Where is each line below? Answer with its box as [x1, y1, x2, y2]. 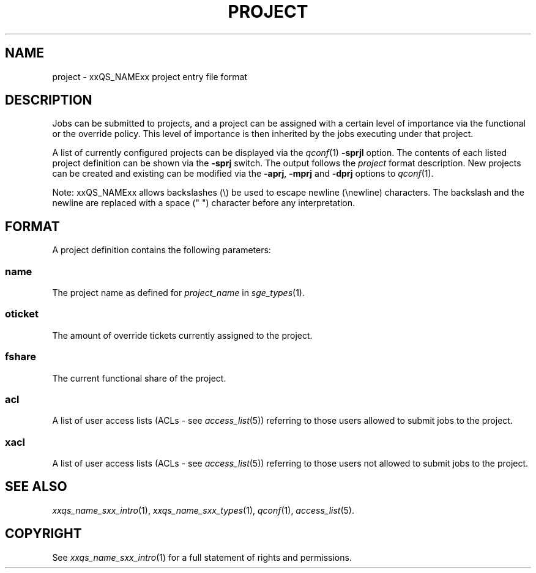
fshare [5, 350, 37, 363]
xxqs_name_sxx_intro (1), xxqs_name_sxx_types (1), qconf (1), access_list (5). [52, 505, 354, 516]
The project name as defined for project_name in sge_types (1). [52, 287, 305, 298]
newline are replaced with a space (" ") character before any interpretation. [52, 198, 355, 209]
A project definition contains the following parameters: [52, 245, 271, 256]
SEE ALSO [5, 479, 67, 495]
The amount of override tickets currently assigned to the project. [52, 330, 313, 341]
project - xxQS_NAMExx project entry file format [52, 71, 247, 82]
